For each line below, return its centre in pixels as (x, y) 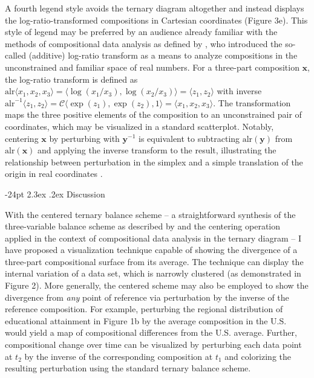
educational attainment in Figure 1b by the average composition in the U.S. (146, 320)
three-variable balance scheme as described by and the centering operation (143, 226)
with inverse (239, 91)
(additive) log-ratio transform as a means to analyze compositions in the (163, 55)
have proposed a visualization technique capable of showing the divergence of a (151, 250)
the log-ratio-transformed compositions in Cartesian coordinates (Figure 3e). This (156, 20)
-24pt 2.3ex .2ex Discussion (55, 194)
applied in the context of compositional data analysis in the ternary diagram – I (153, 238)
